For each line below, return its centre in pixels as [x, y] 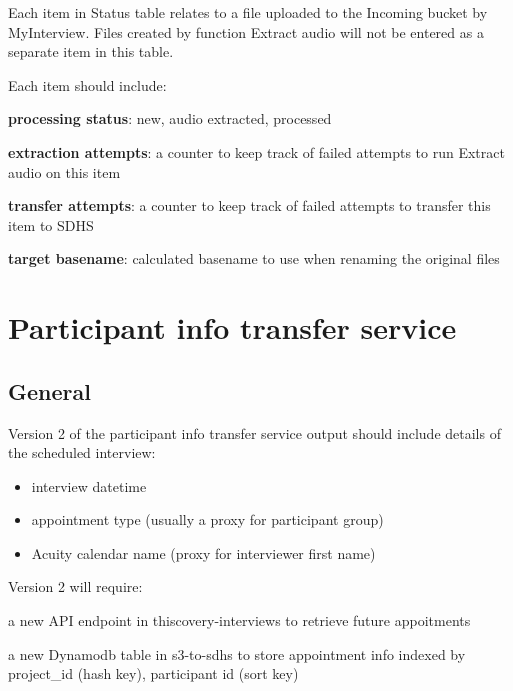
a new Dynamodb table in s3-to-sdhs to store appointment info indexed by [237, 653]
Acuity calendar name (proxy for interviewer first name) [203, 552]
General [49, 390]
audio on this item [64, 171]
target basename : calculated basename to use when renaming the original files [254, 258]
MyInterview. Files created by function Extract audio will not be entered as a [246, 31]
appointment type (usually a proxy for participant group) [207, 519]
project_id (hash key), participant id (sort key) [153, 673]
